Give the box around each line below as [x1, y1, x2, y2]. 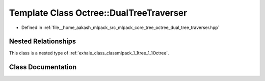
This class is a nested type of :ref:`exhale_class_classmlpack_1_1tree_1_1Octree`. [9, 50, 169, 56]
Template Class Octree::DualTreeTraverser [9, 7, 187, 18]
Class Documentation [9, 63, 77, 71]
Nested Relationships [9, 37, 76, 46]
